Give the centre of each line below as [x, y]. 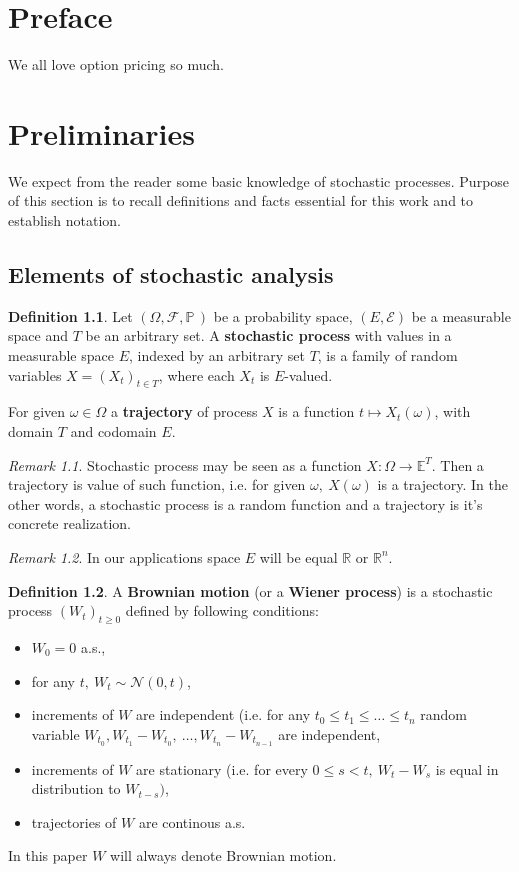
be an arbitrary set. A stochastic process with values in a [268, 335]
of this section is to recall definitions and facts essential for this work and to [241, 200]
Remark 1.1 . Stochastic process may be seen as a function [185, 464]
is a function [316, 411]
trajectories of [74, 821]
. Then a [457, 464]
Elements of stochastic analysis [171, 274]
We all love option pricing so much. [116, 64]
